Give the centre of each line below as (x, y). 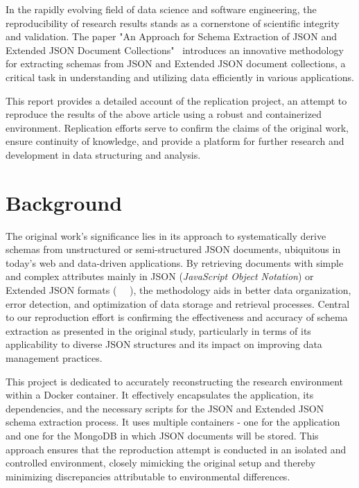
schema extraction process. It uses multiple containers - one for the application (173, 422)
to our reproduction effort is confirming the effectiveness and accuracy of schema (177, 317)
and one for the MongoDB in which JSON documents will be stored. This (162, 435)
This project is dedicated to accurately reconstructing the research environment (175, 381)
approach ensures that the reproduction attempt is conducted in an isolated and (176, 449)
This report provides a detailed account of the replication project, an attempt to (176, 100)
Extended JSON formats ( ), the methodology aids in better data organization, (178, 290)
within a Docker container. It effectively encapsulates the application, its (160, 395)
